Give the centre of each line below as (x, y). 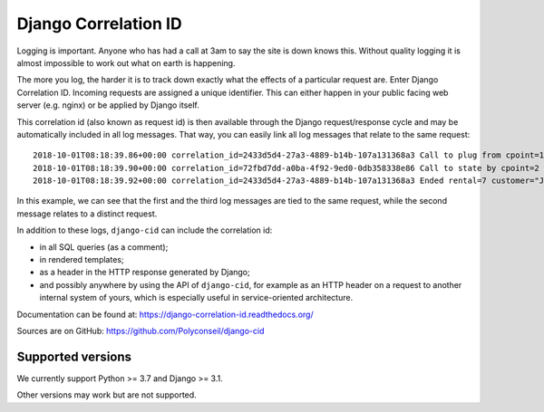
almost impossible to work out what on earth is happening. (126, 62)
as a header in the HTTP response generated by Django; (145, 273)
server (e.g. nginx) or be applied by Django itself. (108, 105)
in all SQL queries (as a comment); (104, 247)
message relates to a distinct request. (87, 214)
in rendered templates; (82, 260)
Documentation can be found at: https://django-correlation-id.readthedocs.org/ (165, 314)
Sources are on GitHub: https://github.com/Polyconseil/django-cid (141, 331)
